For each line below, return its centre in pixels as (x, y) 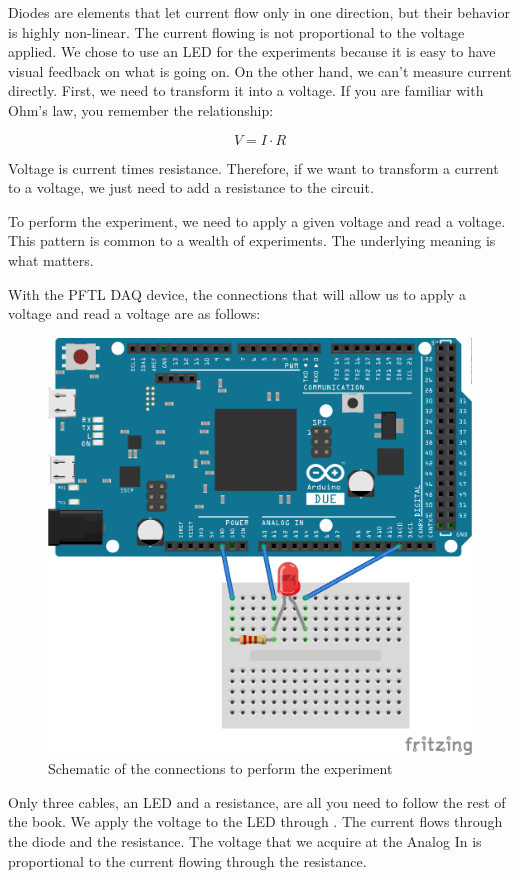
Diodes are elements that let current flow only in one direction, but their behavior (259, 12)
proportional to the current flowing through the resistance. (187, 860)
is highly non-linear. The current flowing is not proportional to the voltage (236, 31)
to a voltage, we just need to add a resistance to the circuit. (191, 187)
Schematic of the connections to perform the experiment (220, 768)
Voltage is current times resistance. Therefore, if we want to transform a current (253, 167)
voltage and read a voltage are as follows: (134, 313)
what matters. (51, 259)
